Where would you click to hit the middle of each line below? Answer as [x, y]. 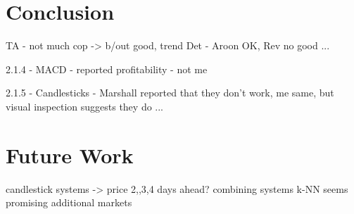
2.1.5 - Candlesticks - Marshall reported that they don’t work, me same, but [170, 93]
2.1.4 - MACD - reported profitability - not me [107, 69]
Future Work [70, 155]
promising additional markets [69, 202]
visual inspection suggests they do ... [84, 106]
